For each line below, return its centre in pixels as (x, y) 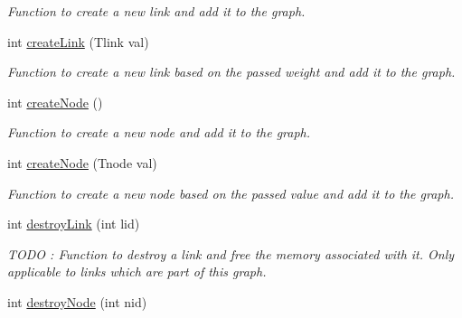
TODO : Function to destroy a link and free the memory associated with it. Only (231, 253)
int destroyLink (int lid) (74, 224)
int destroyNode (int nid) (77, 301)
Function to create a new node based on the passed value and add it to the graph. (231, 193)
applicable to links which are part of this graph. (137, 271)
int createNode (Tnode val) (82, 162)
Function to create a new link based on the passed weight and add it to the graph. (231, 72)
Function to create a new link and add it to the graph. (156, 11)
